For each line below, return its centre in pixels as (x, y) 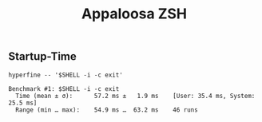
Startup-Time (43, 57)
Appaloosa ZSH (134, 14)
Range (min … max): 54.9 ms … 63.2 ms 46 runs (107, 110)
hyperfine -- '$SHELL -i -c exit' (66, 75)
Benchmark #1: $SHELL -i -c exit (64, 89)
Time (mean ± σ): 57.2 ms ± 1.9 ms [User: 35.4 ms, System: (135, 96)
